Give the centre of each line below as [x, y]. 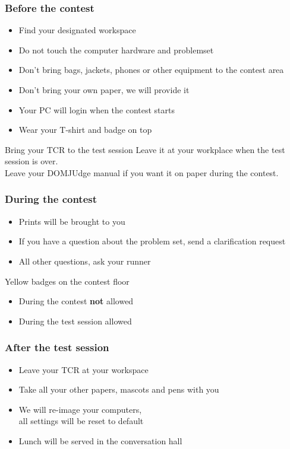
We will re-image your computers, [80, 409]
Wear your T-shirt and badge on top [85, 130]
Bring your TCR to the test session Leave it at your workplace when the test [145, 149]
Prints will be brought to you [72, 221]
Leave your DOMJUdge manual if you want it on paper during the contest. [142, 172]
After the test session [57, 347]
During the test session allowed [75, 321]
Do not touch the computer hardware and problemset [116, 50]
